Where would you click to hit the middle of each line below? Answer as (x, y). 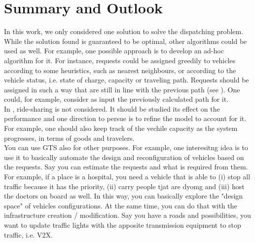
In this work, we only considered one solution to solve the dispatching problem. (124, 31)
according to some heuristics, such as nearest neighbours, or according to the (120, 70)
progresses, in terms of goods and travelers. (69, 138)
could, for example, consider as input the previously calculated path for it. (116, 99)
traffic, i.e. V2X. (28, 234)
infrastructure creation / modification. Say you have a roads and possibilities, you (127, 215)
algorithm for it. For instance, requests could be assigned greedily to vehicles (120, 60)
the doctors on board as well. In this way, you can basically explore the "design (124, 196)
